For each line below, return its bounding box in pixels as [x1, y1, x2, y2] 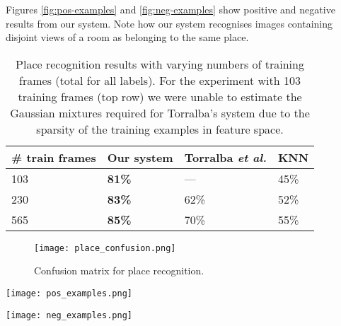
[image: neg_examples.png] [6, 310, 132, 320]
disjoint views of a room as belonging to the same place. [6, 30, 249, 45]
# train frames [11, 149, 96, 165]
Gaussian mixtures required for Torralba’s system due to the [10, 104, 310, 121]
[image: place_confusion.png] [34, 243, 176, 253]
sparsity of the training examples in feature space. [36, 120, 284, 137]
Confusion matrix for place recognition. [34, 263, 204, 278]
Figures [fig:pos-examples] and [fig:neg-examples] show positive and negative [6, 2, 335, 16]
